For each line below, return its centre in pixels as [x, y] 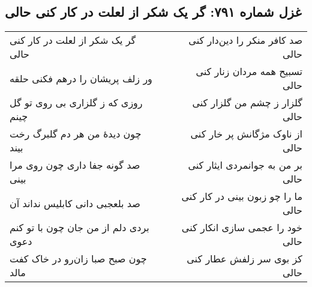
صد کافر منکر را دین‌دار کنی [245, 40]
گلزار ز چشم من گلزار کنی [247, 103]
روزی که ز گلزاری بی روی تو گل [76, 103]
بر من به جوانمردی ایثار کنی [245, 165]
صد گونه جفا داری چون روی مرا [75, 165]
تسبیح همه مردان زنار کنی [249, 71]
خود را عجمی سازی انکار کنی [242, 228]
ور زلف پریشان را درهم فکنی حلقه [81, 78]
